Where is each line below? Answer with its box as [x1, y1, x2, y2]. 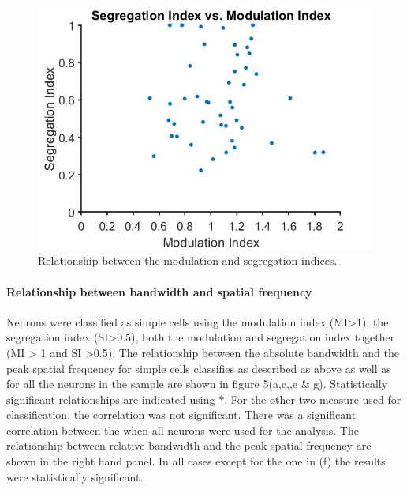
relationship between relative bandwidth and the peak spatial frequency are [6, 437, 372, 454]
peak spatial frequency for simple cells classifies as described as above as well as [6, 360, 391, 376]
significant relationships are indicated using [6, 390, 215, 407]
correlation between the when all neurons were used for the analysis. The [6, 421, 359, 438]
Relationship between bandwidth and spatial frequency [6, 283, 312, 300]
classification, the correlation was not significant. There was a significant [6, 406, 357, 423]
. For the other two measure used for [224, 390, 401, 407]
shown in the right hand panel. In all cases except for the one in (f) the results [6, 453, 386, 469]
